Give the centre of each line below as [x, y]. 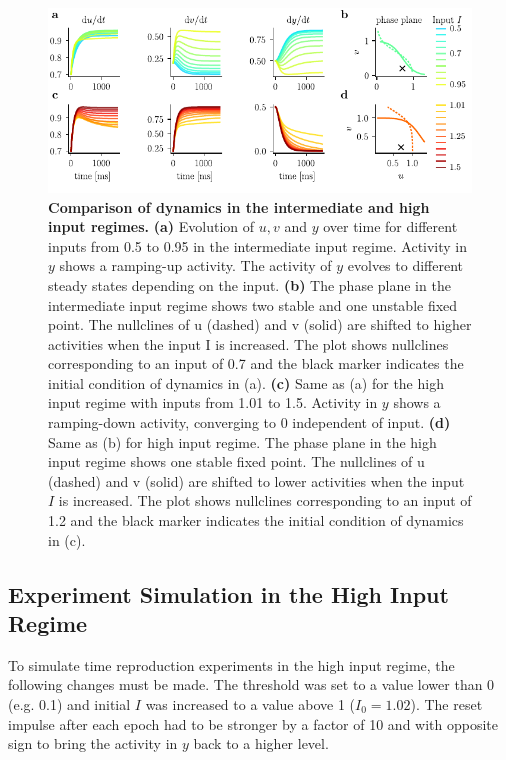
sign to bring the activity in [93, 743]
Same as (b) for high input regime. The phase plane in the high [242, 441]
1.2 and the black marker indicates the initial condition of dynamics [256, 520]
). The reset [446, 704]
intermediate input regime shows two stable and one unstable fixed [253, 304]
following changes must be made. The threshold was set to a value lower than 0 [251, 684]
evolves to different [405, 265]
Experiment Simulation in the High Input [228, 593]
